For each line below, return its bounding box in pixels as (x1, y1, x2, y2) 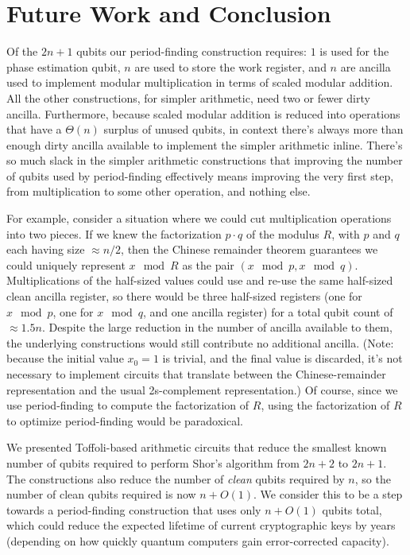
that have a (6, 121, 62, 138)
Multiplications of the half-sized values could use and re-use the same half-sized (6, 272, 393, 289)
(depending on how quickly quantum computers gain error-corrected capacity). (6, 532, 389, 549)
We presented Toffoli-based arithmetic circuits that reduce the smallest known (6, 439, 387, 456)
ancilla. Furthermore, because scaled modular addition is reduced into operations (6, 105, 400, 122)
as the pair (182, 256, 234, 273)
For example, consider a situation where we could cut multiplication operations (6, 210, 392, 227)
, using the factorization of (261, 397, 390, 413)
